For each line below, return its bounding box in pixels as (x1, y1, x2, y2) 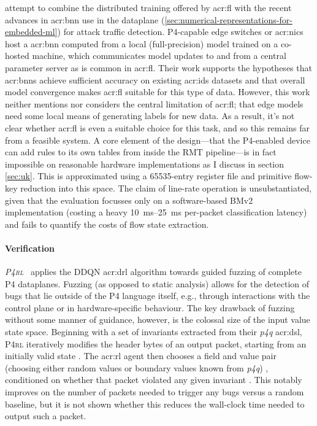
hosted (5, 49, 29, 62)
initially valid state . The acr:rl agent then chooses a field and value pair (5, 349, 277, 362)
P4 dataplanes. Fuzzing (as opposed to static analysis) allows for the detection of (5, 277, 310, 290)
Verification (5, 241, 55, 254)
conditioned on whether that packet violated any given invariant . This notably (5, 373, 302, 386)
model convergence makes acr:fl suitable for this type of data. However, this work (5, 85, 310, 98)
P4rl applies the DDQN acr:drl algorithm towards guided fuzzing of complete (5, 265, 302, 278)
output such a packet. (5, 409, 86, 422)
